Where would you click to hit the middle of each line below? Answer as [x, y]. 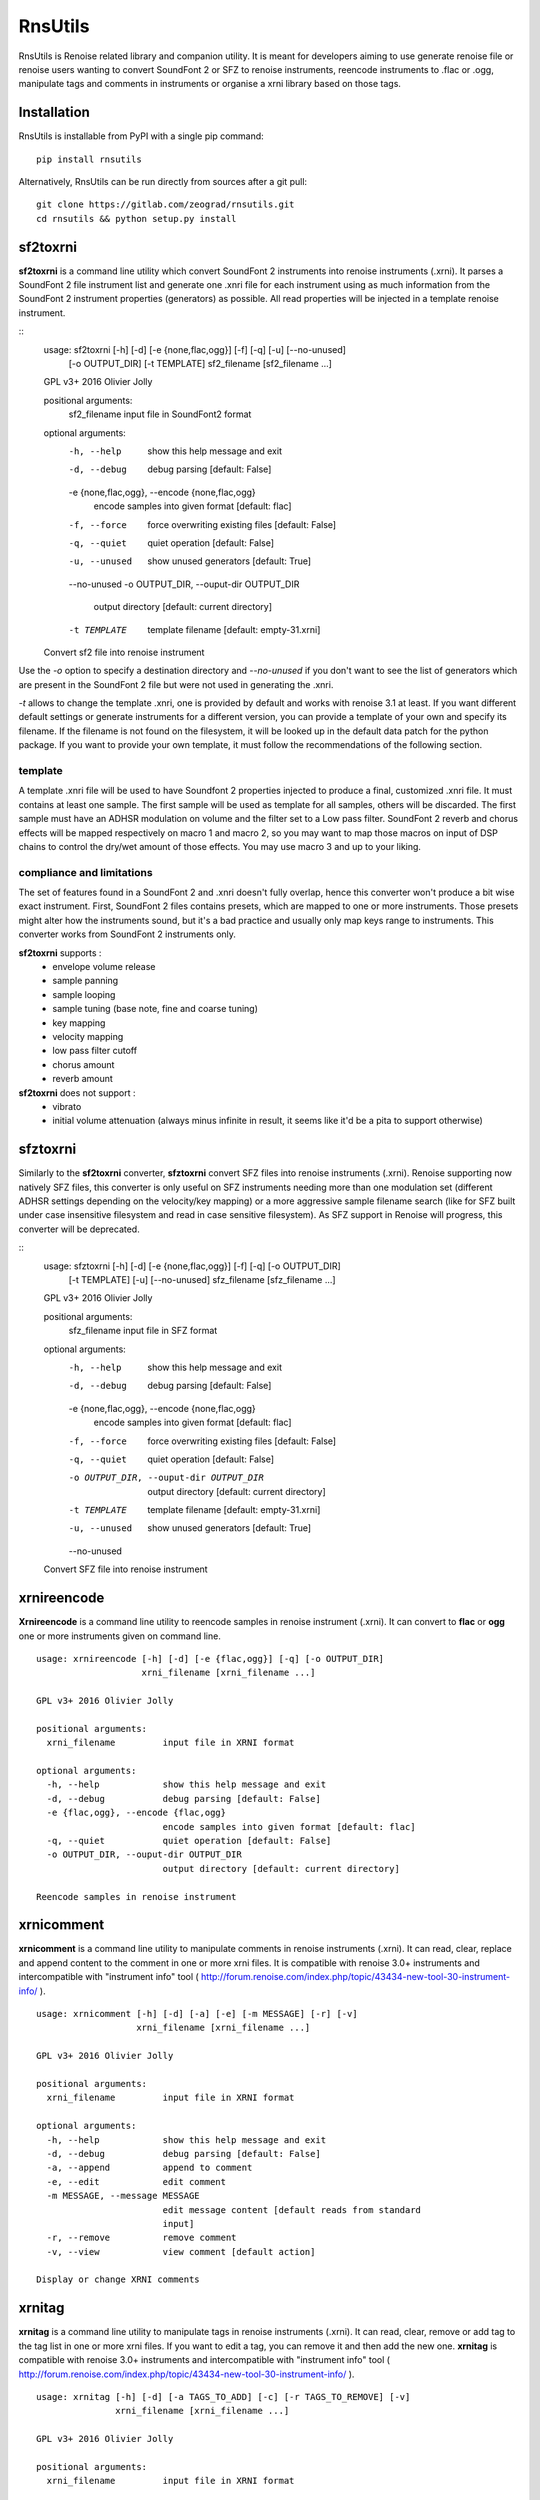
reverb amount [83, 1079]
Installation [54, 112]
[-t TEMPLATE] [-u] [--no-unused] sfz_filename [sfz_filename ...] [202, 1279]
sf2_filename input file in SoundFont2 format [160, 414]
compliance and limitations [86, 872]
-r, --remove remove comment [141, 2238]
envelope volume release [104, 967]
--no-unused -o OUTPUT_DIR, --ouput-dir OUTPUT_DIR [184, 584]
